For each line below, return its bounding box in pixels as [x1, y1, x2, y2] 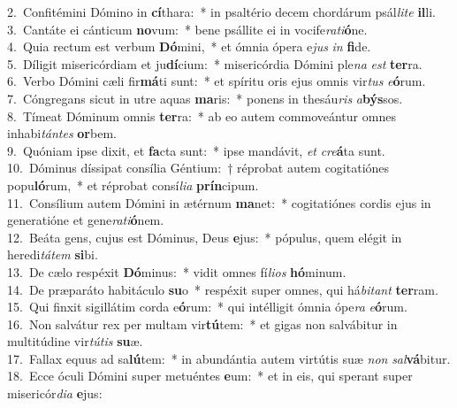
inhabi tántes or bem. [7, 124, 117, 142]
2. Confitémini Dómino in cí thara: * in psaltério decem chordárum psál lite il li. [7, 3, 437, 20]
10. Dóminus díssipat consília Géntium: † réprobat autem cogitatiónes [7, 158, 390, 177]
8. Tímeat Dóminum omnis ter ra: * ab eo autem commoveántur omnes [7, 106, 396, 125]
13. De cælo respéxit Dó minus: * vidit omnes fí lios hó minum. [7, 262, 347, 281]
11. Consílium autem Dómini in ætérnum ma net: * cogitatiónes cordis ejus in [7, 193, 431, 212]
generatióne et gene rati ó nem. [7, 211, 164, 229]
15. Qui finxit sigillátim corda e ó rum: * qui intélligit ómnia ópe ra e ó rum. [7, 297, 407, 316]
